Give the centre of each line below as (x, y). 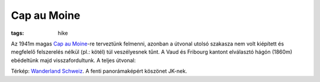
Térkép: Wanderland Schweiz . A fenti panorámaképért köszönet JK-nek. (99, 71)
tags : (17, 33)
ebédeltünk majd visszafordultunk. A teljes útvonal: (73, 60)
